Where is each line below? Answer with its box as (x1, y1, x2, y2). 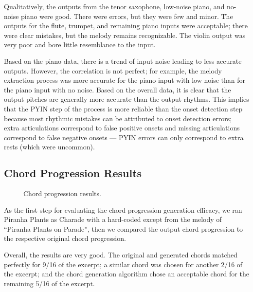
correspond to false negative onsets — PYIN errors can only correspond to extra (4, 132, 244, 142)
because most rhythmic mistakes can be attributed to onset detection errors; (4, 113, 232, 123)
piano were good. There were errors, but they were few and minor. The (21, 11, 233, 21)
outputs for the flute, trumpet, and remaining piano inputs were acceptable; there (4, 20, 248, 31)
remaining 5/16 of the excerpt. (4, 278, 95, 288)
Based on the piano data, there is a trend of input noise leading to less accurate (4, 55, 242, 66)
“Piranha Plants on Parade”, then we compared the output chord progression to (4, 223, 243, 234)
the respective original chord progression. (4, 233, 126, 243)
